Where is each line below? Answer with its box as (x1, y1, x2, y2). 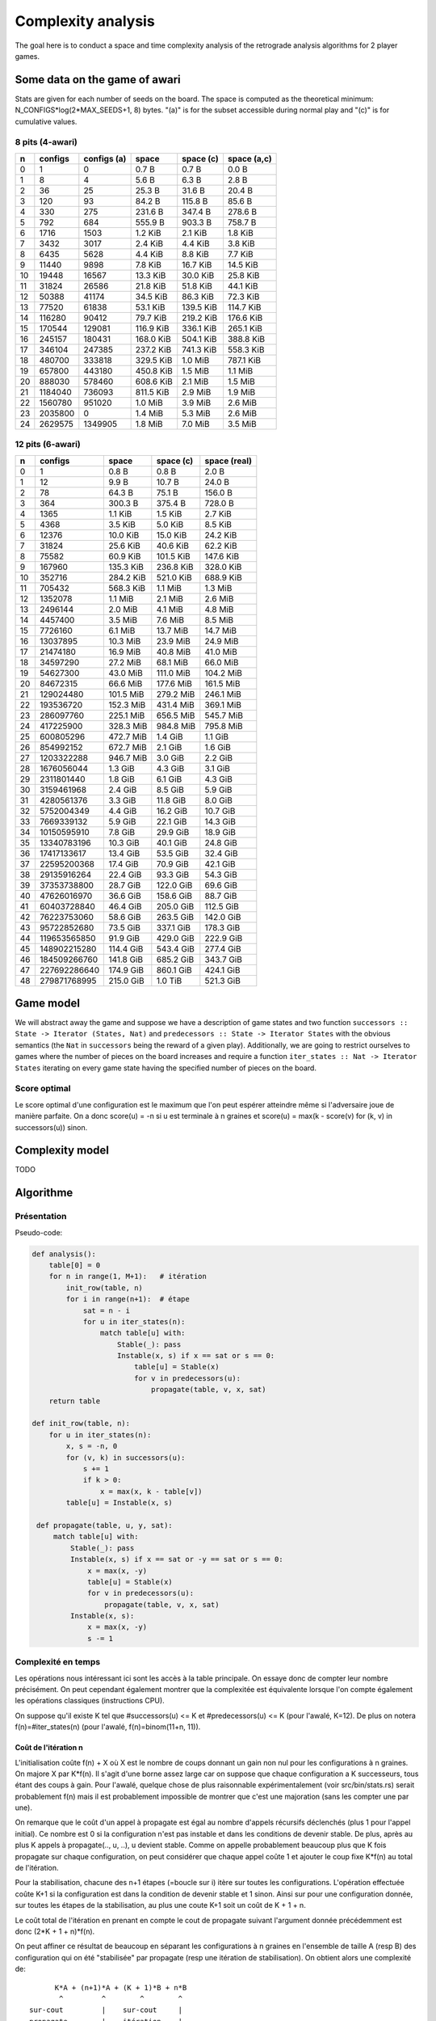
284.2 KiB (108, 572, 146, 583)
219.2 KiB (182, 312, 218, 323)
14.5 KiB (227, 259, 258, 270)
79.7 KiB (135, 312, 167, 323)
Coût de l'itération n (15, 1743, 84, 1753)
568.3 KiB (108, 582, 146, 593)
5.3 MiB (182, 407, 211, 419)
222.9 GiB (204, 932, 243, 943)
